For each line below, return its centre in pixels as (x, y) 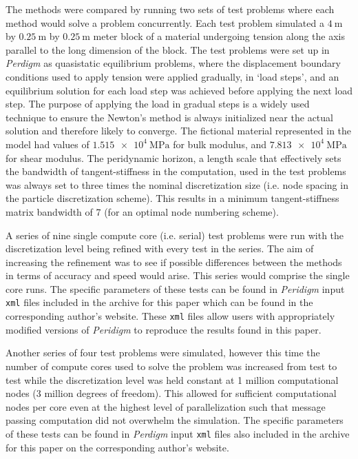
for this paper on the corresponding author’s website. (117, 447)
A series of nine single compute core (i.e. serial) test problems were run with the (175, 235)
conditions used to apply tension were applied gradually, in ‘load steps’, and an (172, 76)
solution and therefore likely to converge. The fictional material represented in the (179, 131)
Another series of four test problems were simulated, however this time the (163, 353)
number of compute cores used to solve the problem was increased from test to (171, 366)
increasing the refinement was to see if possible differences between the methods (174, 262)
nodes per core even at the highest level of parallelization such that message (166, 406)
